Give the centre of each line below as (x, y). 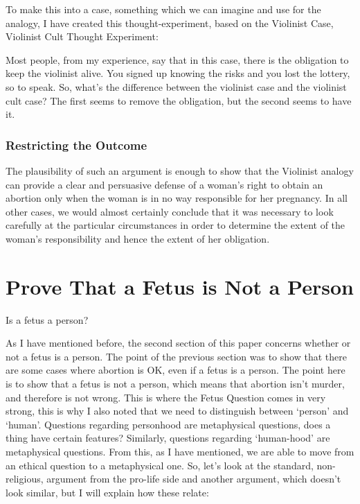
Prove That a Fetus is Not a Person (180, 286)
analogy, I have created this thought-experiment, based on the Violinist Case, (170, 23)
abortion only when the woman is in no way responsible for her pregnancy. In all (177, 198)
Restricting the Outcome (76, 145)
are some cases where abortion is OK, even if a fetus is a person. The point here (175, 370)
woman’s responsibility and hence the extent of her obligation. (138, 238)
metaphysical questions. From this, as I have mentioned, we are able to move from (180, 451)
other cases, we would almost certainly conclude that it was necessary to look (170, 211)
